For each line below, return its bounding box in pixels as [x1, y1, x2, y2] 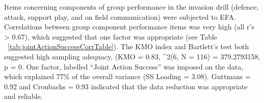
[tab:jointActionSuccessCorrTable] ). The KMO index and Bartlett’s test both [8, 41, 249, 52]
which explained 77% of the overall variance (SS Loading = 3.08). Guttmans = [4, 71, 251, 82]
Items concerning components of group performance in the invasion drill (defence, [4, 2, 259, 12]
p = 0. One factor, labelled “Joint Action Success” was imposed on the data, [4, 61, 244, 72]
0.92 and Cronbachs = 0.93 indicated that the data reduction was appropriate [4, 81, 248, 91]
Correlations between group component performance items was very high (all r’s [4, 21, 254, 32]
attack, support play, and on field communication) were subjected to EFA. [4, 11, 236, 22]
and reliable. [4, 91, 43, 101]
